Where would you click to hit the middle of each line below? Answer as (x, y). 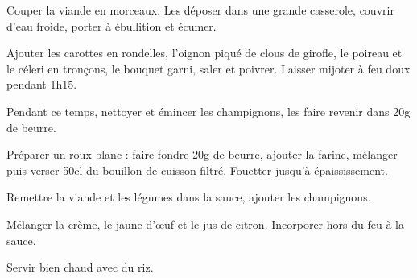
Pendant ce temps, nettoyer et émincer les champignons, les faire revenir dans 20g (208, 111)
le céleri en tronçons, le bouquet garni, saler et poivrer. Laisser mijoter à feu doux (208, 68)
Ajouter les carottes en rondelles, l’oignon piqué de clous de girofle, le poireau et (204, 53)
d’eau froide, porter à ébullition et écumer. (111, 25)
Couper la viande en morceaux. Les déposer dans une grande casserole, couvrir (200, 10)
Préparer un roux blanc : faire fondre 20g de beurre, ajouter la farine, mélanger (202, 154)
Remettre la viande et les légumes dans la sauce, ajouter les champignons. (189, 197)
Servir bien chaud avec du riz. (80, 267)
